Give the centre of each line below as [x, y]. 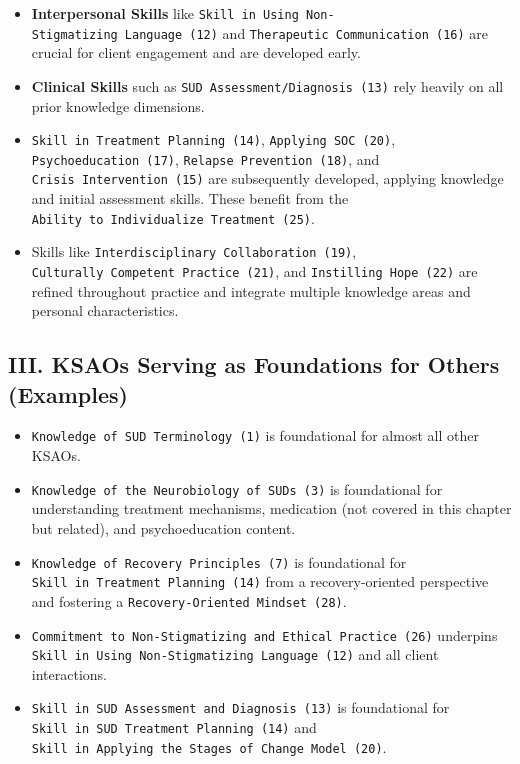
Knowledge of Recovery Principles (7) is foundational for [219, 561]
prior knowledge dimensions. [118, 105]
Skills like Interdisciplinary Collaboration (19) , [194, 251]
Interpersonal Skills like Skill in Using [165, 13]
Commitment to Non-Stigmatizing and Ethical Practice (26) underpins [264, 634]
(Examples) [68, 393]
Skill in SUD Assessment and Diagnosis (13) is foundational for [240, 707]
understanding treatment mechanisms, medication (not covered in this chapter [271, 508]
